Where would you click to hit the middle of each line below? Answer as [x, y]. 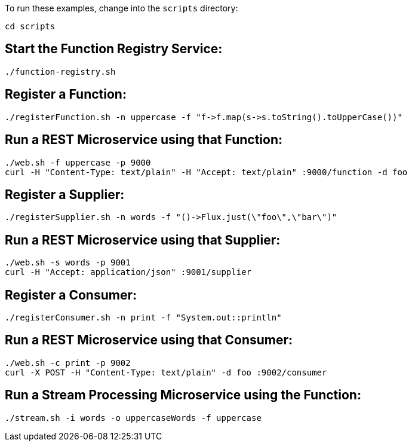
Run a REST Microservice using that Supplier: [143, 240]
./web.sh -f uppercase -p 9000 [78, 162]
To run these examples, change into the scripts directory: [122, 8]
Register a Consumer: [71, 295]
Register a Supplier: [65, 194]
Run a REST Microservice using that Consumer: [149, 340]
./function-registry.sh [60, 71]
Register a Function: [66, 94]
